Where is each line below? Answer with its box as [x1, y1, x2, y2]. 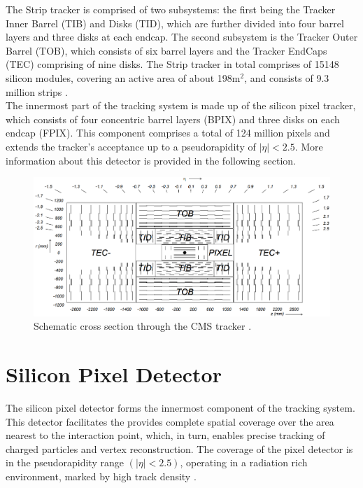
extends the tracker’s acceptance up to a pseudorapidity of [6, 139, 256, 153]
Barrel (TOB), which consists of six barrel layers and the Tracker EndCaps [6, 43, 327, 57]
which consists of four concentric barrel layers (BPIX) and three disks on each [6, 111, 340, 126]
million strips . [6, 84, 68, 99]
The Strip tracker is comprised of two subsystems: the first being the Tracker [6, 2, 336, 16]
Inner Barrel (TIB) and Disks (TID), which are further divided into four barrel [6, 15, 344, 30]
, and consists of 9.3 [244, 70, 329, 85]
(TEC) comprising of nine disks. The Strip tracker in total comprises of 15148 [6, 57, 339, 71]
